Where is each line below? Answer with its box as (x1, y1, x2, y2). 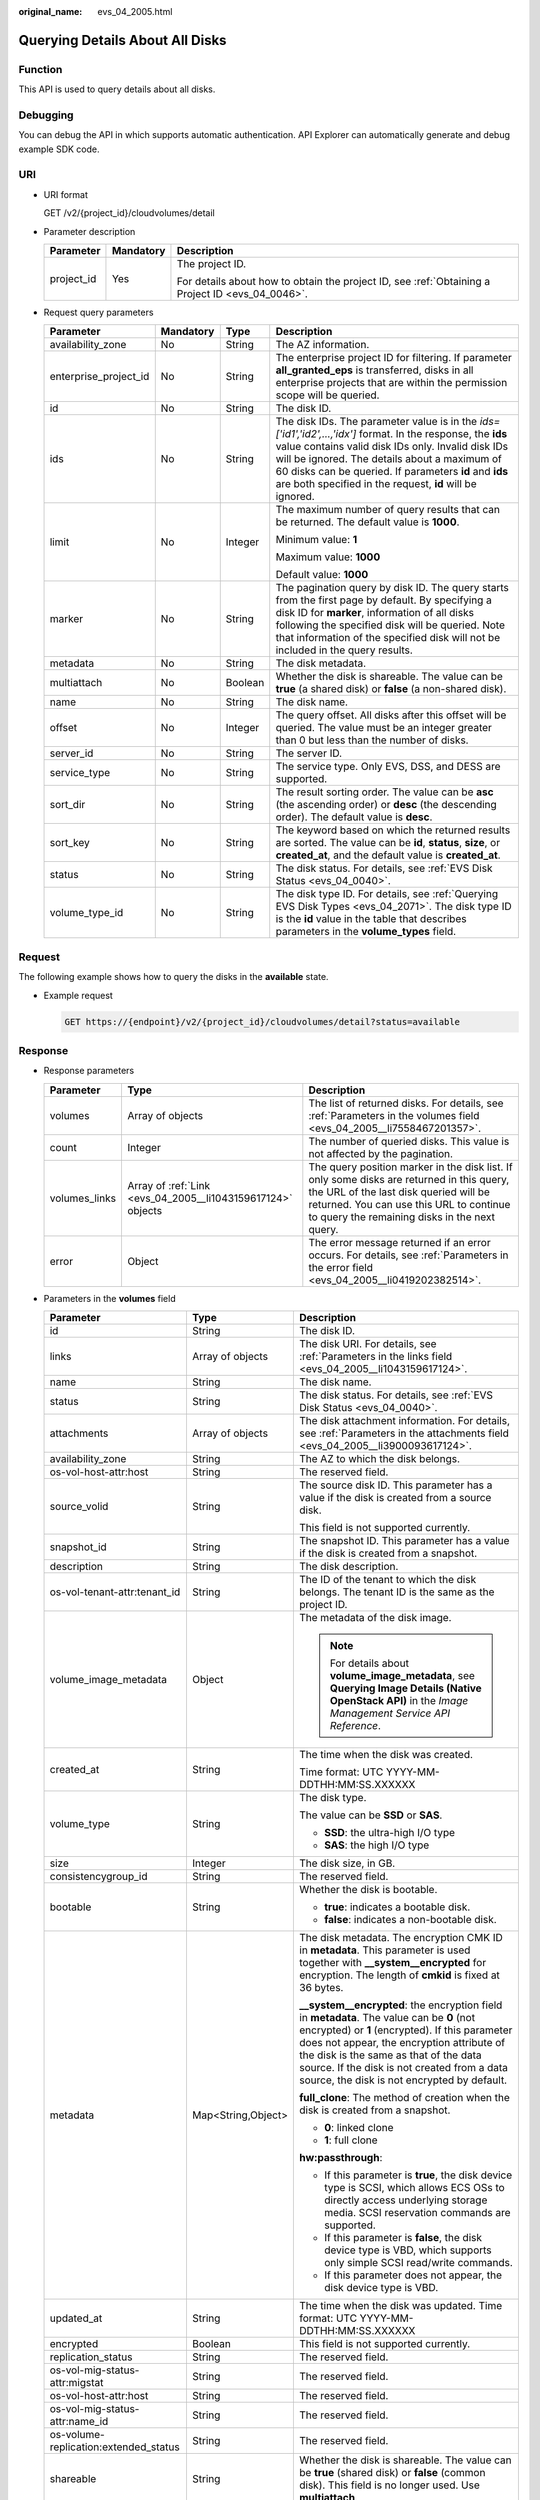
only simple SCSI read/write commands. (324, 2256, 514, 2270)
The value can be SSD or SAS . (299, 1808, 443, 1822)
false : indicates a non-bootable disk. (324, 1913, 497, 1927)
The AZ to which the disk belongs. (299, 1452, 460, 1466)
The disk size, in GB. (299, 1856, 396, 1870)
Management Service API (330, 1706, 451, 1720)
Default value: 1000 (275, 568, 369, 582)
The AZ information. (275, 338, 370, 352)
